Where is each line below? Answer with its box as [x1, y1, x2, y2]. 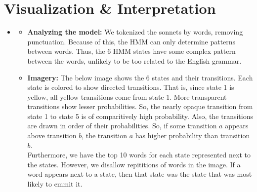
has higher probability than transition [135, 130, 250, 141]
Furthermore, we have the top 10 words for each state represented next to [27, 150, 251, 160]
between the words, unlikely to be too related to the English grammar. [27, 55, 242, 66]
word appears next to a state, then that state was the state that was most [27, 169, 252, 179]
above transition [27, 130, 77, 141]
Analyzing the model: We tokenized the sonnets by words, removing [27, 27, 243, 37]
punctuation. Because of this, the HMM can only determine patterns [27, 36, 236, 46]
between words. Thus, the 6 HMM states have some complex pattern [27, 46, 236, 56]
